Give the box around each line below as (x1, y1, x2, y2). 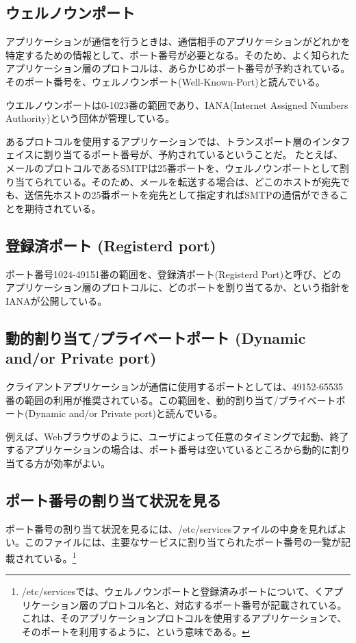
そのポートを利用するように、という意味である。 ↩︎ (21, 624, 250, 638)
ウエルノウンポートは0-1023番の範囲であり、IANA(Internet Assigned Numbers (5, 97, 348, 112)
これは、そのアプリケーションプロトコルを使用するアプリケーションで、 (21, 611, 347, 625)
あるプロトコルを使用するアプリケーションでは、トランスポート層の (5, 134, 312, 148)
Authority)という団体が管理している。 (5, 111, 175, 125)
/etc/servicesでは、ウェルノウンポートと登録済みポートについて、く (21, 584, 325, 598)
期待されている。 (24, 201, 101, 215)
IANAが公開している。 (5, 293, 107, 307)
